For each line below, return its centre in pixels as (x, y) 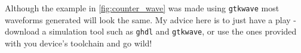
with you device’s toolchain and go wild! (79, 43)
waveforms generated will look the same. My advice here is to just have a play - (151, 19)
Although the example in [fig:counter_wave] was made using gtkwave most (142, 8)
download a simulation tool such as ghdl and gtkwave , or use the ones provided (151, 31)
